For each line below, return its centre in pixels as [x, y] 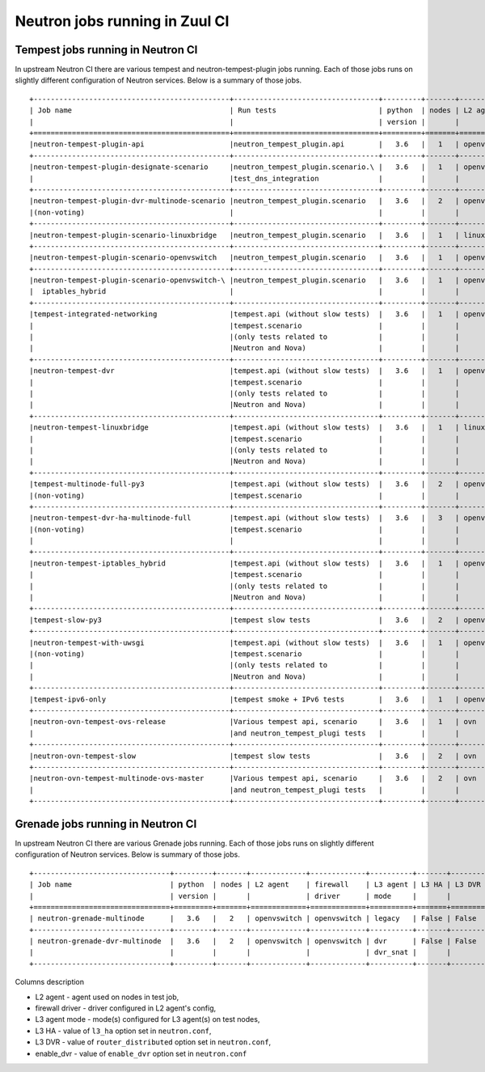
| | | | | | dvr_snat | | [240, 952]
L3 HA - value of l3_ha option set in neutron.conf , [123, 1031]
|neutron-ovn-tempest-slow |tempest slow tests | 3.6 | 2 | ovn [253, 756]
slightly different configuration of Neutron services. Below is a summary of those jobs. [158, 80]
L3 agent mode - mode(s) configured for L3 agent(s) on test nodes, [148, 1019]
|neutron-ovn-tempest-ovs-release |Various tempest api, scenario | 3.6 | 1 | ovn [253, 722]
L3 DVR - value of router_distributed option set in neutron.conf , [153, 1042]
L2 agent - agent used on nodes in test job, [107, 997]
